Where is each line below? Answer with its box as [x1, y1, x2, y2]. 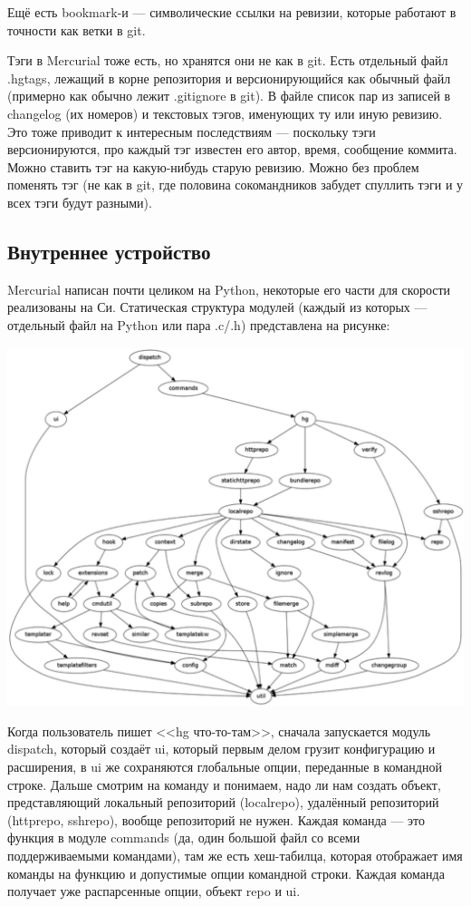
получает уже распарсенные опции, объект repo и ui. [7, 882, 301, 901]
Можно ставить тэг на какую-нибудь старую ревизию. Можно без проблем [7, 157, 419, 176]
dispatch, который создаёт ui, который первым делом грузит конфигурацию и [7, 739, 436, 758]
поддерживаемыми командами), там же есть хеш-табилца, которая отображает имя [7, 845, 463, 864]
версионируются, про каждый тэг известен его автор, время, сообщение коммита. [7, 140, 457, 159]
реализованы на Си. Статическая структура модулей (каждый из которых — [7, 297, 428, 317]
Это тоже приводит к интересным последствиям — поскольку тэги [7, 122, 376, 141]
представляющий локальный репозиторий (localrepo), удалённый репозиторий [7, 793, 439, 812]
